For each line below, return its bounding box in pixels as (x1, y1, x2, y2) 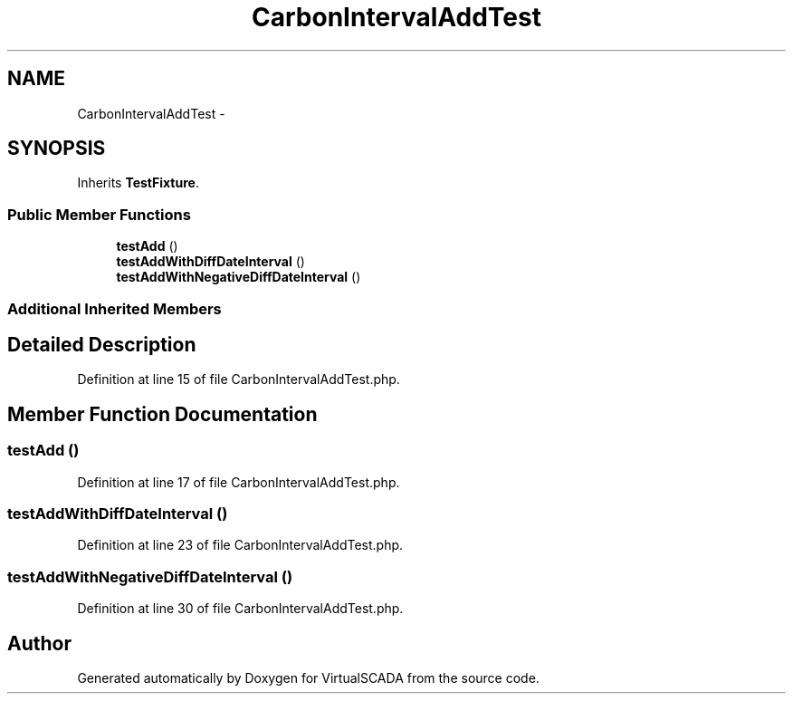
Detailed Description (7, 332, 196, 356)
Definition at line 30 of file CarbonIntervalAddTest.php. (77, 600, 404, 617)
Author (7, 631, 72, 655)
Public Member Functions (7, 205, 191, 224)
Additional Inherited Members (7, 299, 222, 318)
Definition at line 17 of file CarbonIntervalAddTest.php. (77, 474, 400, 490)
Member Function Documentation (7, 402, 318, 426)
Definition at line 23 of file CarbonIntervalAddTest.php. (77, 537, 404, 553)
